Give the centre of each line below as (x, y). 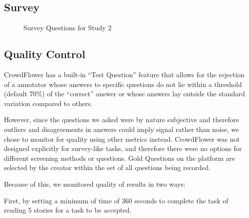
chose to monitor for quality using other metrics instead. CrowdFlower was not (122, 139)
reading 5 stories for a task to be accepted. (68, 210)
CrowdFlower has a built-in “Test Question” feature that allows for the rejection (124, 74)
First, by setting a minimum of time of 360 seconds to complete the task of (116, 200)
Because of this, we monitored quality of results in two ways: (95, 184)
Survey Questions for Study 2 (68, 28)
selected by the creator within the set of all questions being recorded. (107, 167)
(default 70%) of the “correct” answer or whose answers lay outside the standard (124, 94)
